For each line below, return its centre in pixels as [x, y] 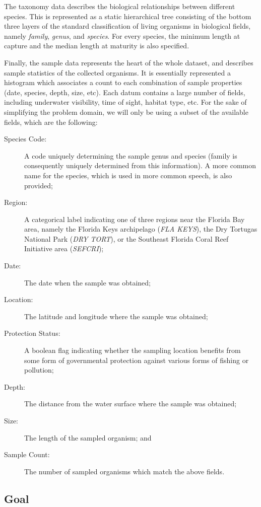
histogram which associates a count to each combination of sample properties [123, 82]
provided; [39, 185]
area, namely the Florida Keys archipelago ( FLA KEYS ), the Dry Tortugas [141, 229]
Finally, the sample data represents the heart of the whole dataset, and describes [129, 62]
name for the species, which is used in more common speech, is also [128, 175]
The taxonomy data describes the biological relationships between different [120, 6]
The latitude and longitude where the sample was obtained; [116, 316]
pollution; [39, 370]
